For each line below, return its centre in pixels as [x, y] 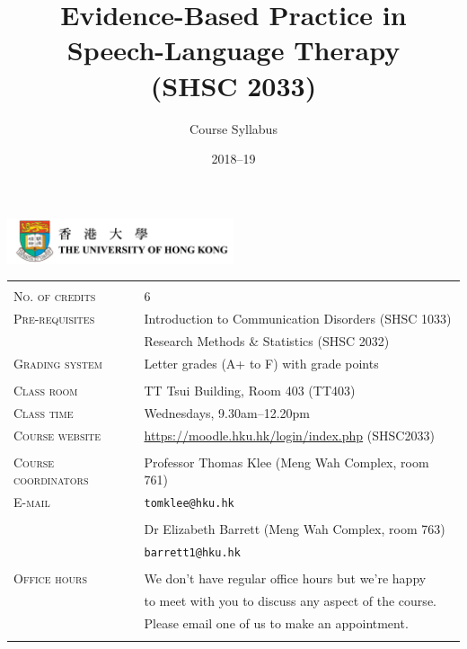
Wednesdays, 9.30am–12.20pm [227, 412]
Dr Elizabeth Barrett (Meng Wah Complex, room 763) [295, 529]
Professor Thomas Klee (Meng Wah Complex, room [286, 462]
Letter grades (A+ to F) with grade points [261, 363]
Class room [46, 391]
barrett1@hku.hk [192, 553]
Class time [44, 412]
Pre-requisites [54, 319]
